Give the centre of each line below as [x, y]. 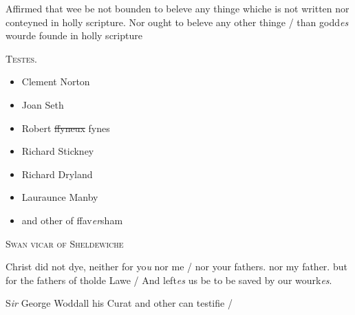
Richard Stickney [58, 151]
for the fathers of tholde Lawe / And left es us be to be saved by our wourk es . [169, 280]
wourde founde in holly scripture [74, 35]
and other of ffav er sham [72, 220]
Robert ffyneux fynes [66, 128]
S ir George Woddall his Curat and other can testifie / [119, 303]
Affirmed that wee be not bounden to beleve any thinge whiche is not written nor [177, 8]
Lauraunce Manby [60, 197]
